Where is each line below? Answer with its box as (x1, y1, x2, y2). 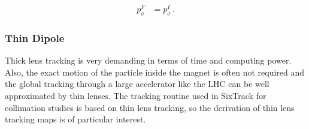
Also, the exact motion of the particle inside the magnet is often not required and (5, 65, 305, 78)
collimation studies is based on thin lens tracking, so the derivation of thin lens (5, 101, 295, 113)
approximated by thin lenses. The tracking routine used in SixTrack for (5, 89, 266, 101)
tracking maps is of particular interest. (5, 113, 146, 125)
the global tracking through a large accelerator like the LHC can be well (5, 77, 269, 90)
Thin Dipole (5, 30, 65, 45)
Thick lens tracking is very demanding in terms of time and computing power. (5, 54, 292, 67)
